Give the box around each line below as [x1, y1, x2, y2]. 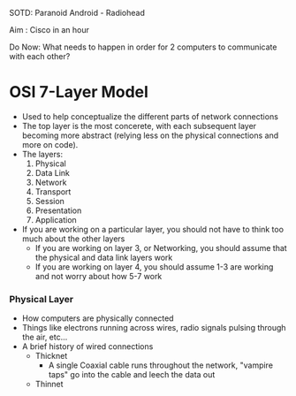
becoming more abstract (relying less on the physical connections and [21, 130, 279, 141]
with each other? [9, 51, 71, 61]
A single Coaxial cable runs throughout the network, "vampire [48, 360, 274, 370]
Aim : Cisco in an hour [9, 25, 90, 34]
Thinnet [34, 379, 64, 390]
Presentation [34, 205, 82, 216]
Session [34, 195, 65, 206]
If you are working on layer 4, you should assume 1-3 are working [34, 261, 274, 272]
